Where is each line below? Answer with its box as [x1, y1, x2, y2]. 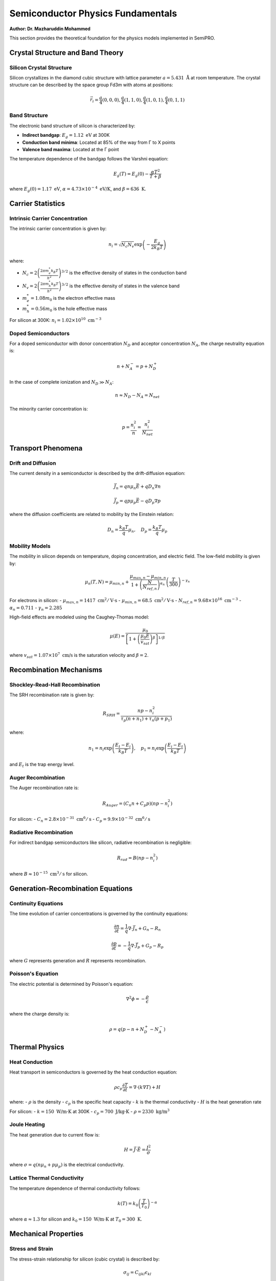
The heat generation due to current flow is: [9, 1131, 100, 1138]
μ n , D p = [128, 527, 152, 534]
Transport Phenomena [9, 444, 83, 452]
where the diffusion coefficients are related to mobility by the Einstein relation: [9, 511, 174, 518]
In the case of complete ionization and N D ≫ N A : [9, 379, 114, 386]
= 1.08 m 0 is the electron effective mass [30, 295, 116, 302]
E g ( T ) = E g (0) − [113, 171, 149, 178]
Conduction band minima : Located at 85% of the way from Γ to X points [22, 139, 176, 146]
